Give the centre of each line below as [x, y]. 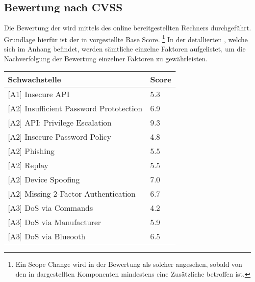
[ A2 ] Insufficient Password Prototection [75, 108]
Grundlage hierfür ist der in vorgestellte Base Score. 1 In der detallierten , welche [126, 38]
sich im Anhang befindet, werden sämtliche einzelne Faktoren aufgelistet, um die [125, 49]
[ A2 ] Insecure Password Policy [60, 137]
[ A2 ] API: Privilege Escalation [60, 123]
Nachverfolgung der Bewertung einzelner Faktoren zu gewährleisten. [106, 58]
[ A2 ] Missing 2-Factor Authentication [72, 194]
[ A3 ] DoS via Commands [51, 208]
